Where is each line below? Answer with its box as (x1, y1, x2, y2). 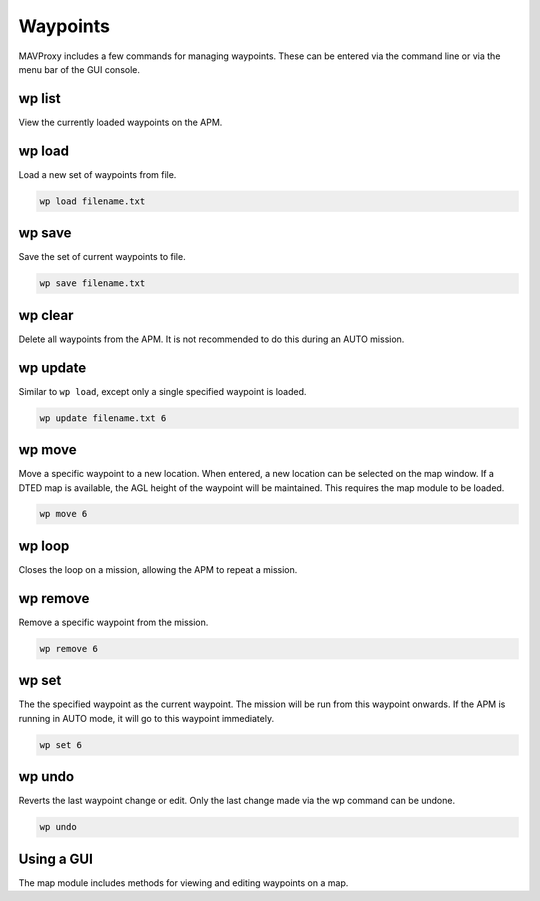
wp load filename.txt (39, 195, 146, 207)
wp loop (18, 537, 70, 554)
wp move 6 (39, 508, 88, 520)
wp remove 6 (39, 643, 99, 654)
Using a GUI (18, 850, 94, 867)
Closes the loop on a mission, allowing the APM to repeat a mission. (18, 563, 298, 575)
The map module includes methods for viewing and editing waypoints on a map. (18, 876, 349, 889)
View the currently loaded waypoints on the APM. (18, 116, 223, 128)
